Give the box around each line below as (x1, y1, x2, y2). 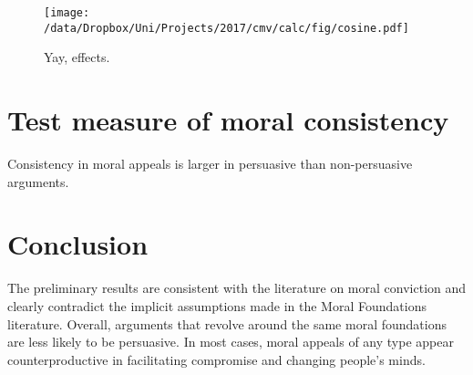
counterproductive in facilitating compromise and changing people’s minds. (7, 349, 426, 369)
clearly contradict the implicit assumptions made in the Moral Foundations (7, 296, 427, 315)
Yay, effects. (44, 47, 110, 67)
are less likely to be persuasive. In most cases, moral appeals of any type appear (7, 332, 454, 351)
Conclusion (7, 225, 149, 263)
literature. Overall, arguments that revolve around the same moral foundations (7, 314, 447, 333)
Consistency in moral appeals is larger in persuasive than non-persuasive (7, 154, 413, 173)
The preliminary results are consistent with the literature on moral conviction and (7, 278, 467, 297)
